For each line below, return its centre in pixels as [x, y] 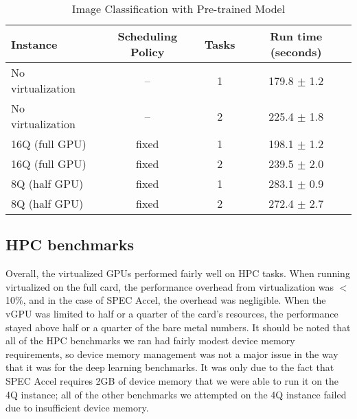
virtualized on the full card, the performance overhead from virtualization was [170, 286]
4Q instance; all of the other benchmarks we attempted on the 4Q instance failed [176, 394]
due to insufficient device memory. [77, 408]
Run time [296, 36]
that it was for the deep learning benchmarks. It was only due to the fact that [170, 367]
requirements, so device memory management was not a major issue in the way [172, 354]
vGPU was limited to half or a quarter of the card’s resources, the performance [172, 313]
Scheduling [148, 36]
